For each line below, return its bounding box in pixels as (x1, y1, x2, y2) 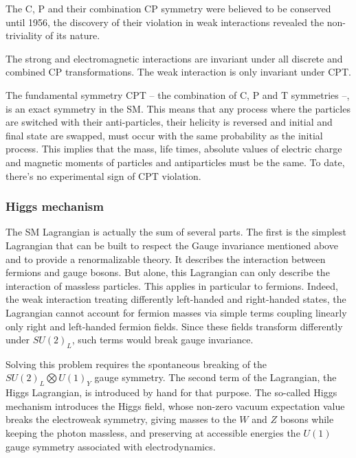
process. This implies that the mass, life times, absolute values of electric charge (5, 141, 342, 156)
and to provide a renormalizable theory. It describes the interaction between (5, 251, 326, 266)
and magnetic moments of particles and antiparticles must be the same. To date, (5, 154, 345, 169)
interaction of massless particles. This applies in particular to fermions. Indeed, (5, 278, 338, 293)
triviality (5, 28, 43, 43)
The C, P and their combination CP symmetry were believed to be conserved (5, 1, 331, 15)
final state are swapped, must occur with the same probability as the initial (5, 128, 323, 142)
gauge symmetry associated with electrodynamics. (5, 439, 216, 453)
